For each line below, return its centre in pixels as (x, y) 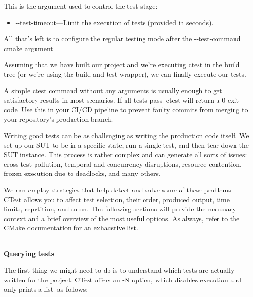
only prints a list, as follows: (46, 289)
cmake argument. (29, 48)
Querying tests (29, 253)
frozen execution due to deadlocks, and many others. (82, 173)
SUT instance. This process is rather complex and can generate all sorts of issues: (126, 154)
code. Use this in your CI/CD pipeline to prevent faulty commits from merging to (126, 109)
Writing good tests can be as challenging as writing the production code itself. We (126, 135)
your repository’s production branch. (59, 119)
